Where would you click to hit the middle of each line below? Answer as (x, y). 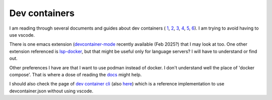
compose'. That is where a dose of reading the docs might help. (76, 74)
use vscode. (22, 35)
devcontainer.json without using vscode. (51, 91)
